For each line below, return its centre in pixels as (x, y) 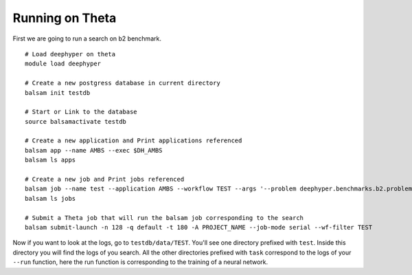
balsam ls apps (50, 160)
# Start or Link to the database (81, 112)
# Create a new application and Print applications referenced (134, 141)
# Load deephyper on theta (70, 54)
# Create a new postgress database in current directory (123, 83)
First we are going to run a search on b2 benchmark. (87, 38)
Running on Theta (65, 18)
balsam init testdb (58, 92)
